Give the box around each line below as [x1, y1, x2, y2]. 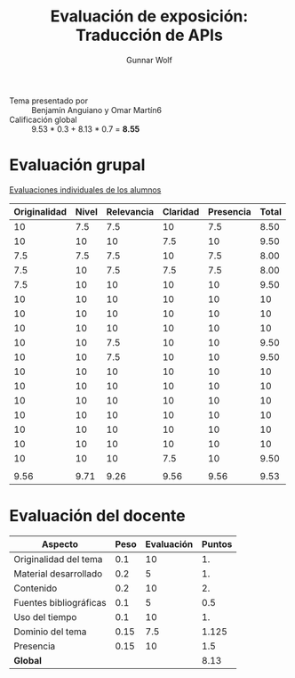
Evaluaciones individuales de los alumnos [9, 184, 162, 195]
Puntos [201, 537, 233, 550]
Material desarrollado [13, 568, 103, 580]
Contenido [13, 582, 58, 594]
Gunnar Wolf [125, 54, 173, 65]
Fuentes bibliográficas [13, 596, 107, 609]
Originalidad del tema [13, 552, 103, 565]
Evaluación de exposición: [50, 6, 249, 27]
